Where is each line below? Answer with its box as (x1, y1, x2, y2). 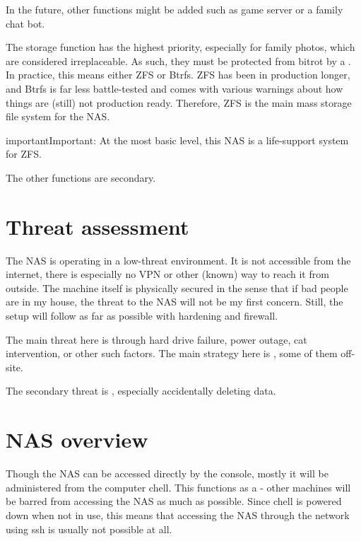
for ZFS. (6, 146, 42, 161)
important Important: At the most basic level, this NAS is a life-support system (6, 132, 349, 147)
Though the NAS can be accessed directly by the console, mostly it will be (6, 466, 329, 481)
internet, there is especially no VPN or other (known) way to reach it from (6, 267, 329, 281)
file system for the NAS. (6, 109, 110, 124)
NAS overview (6, 425, 148, 454)
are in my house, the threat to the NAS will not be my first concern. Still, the (6, 294, 343, 309)
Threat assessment (6, 211, 189, 240)
